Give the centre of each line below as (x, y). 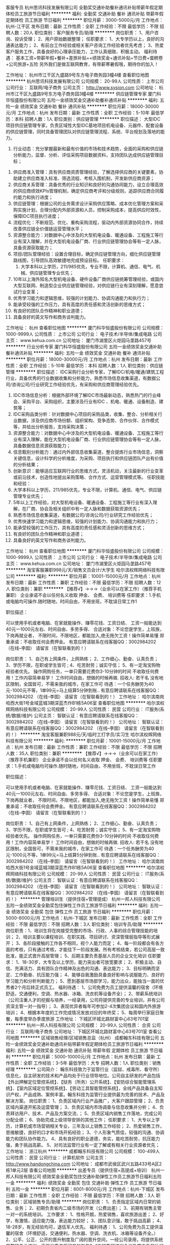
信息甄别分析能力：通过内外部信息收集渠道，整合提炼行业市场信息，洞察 (88, 452)
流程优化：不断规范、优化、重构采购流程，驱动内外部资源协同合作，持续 (88, 222)
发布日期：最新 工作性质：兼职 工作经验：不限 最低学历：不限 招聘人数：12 (83, 582)
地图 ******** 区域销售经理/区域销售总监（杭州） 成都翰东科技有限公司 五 (87, 1038)
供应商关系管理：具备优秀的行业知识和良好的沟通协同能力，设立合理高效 (88, 185)
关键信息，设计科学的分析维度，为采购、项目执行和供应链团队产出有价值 (88, 458)
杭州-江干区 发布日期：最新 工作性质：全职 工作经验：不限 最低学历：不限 (82, 26)
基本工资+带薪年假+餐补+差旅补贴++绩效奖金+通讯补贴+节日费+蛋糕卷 (89, 58)
